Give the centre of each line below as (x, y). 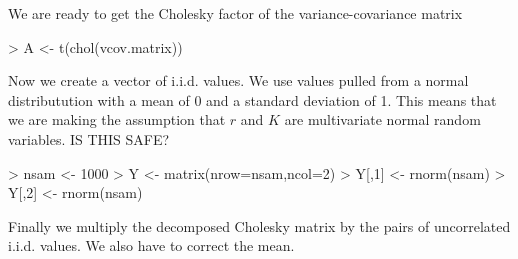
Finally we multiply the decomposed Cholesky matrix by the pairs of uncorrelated (259, 225)
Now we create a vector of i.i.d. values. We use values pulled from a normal (238, 80)
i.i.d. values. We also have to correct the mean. (151, 245)
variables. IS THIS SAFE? (89, 138)
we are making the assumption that (117, 119)
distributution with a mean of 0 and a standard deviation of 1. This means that (252, 99)
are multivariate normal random (382, 119)
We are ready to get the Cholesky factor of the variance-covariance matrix (235, 13)
